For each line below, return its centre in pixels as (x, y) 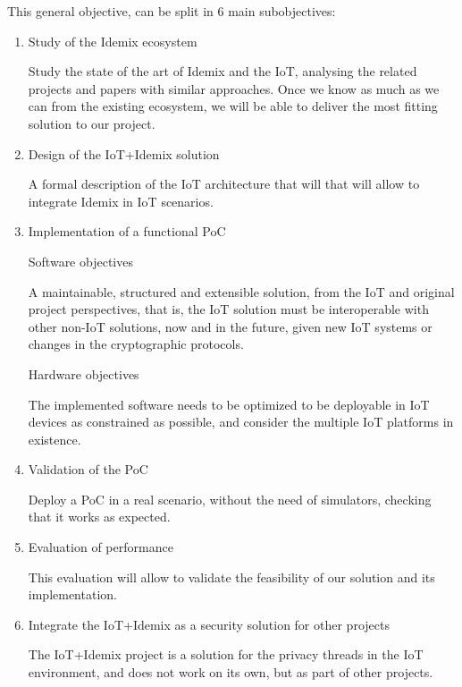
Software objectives (80, 261)
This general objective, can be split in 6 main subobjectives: (172, 11)
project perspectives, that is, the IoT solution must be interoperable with (228, 309)
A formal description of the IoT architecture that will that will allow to (224, 184)
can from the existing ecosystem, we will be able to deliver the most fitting (233, 106)
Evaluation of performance (101, 547)
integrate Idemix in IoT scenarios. (121, 201)
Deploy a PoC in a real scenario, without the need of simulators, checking (230, 499)
